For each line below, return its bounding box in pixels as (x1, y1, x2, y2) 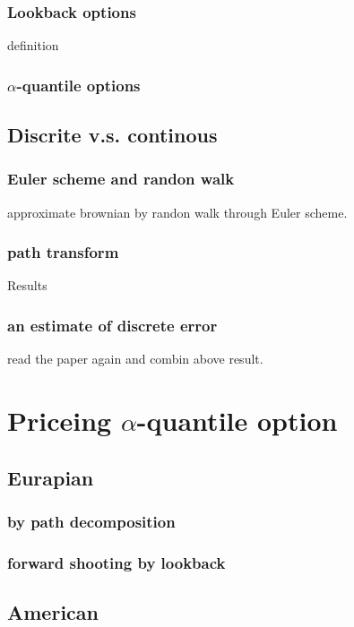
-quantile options (16, 73, 141, 96)
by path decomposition (7, 510, 176, 532)
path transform (7, 241, 119, 263)
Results (7, 276, 47, 295)
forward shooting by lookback (7, 551, 226, 573)
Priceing (7, 402, 112, 439)
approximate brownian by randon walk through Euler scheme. (7, 202, 348, 221)
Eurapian (7, 463, 94, 491)
